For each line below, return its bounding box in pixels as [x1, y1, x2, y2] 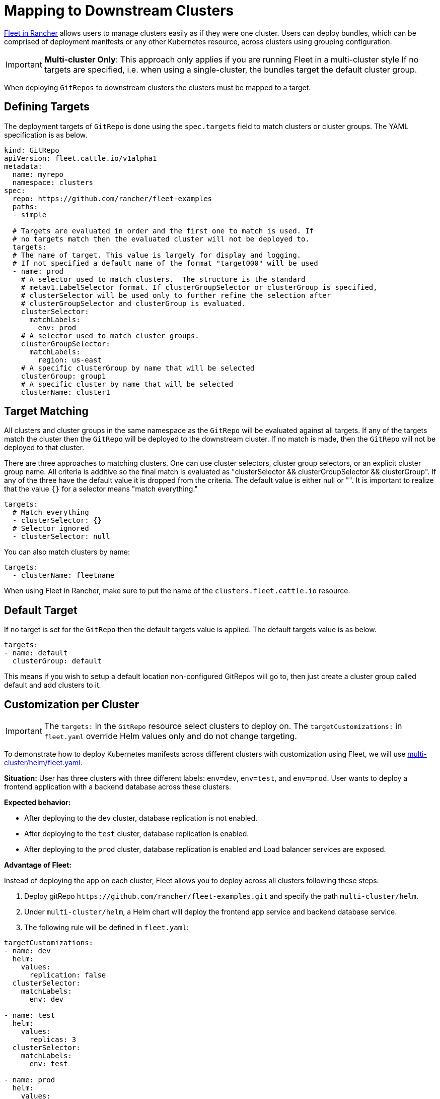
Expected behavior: [4, 798, 71, 807]
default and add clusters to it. [4, 681, 101, 690]
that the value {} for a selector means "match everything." [4, 484, 198, 494]
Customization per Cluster [4, 698, 139, 711]
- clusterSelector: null [12, 532, 110, 541]
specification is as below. [4, 130, 88, 139]
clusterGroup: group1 [21, 372, 106, 380]
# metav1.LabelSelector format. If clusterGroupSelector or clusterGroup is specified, [21, 283, 378, 291]
